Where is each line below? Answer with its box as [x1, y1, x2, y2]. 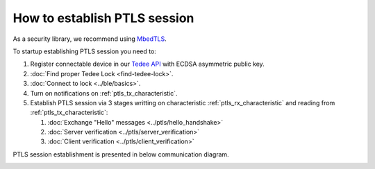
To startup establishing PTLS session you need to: [12, 47, 156, 55]
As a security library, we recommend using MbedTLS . [12, 35, 167, 43]
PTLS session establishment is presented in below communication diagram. [12, 150, 229, 159]
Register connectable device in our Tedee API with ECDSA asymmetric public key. [30, 60, 265, 69]
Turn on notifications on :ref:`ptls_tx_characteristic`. [30, 89, 178, 97]
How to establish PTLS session [12, 10, 194, 26]
